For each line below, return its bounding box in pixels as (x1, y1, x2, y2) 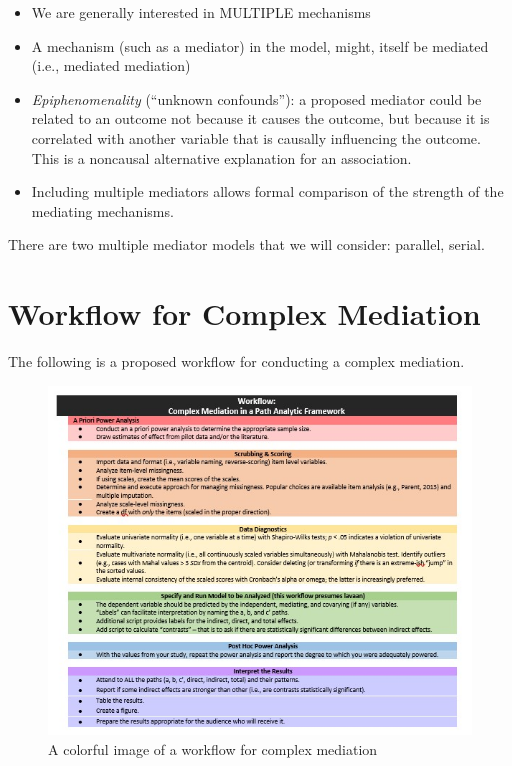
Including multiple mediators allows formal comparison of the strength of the (31, 181, 504, 202)
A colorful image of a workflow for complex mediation (48, 738, 378, 759)
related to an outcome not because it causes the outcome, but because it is (31, 108, 490, 129)
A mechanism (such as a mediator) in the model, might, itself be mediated (31, 35, 489, 56)
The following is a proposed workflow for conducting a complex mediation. (8, 351, 465, 372)
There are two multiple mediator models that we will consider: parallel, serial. (8, 234, 485, 255)
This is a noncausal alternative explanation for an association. (31, 147, 412, 168)
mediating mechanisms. (31, 200, 174, 221)
